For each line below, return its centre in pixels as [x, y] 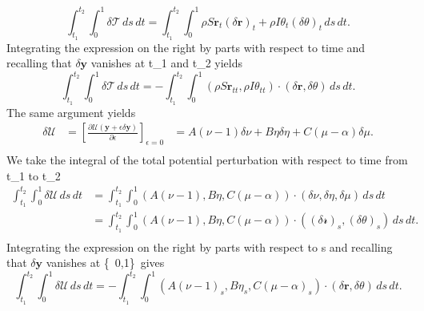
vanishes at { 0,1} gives [105, 263]
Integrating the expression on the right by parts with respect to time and [186, 47]
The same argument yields [71, 112]
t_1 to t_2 [34, 175]
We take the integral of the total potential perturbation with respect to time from [207, 160]
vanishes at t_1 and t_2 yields [166, 63]
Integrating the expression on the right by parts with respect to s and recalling [200, 246]
